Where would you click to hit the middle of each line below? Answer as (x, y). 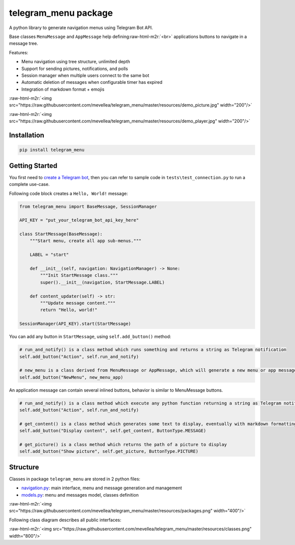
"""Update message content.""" (78, 303)
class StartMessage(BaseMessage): (61, 234)
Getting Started (33, 165)
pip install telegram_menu (52, 150)
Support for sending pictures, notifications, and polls (75, 69)
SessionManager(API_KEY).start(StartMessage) (75, 324)
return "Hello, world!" (69, 310)
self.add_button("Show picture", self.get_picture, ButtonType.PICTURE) (109, 452)
